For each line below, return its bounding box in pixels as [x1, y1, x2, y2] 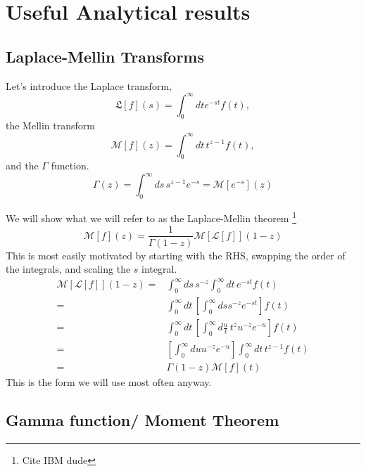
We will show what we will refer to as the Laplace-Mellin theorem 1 [6, 209, 297, 225]
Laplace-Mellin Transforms [6, 45, 205, 67]
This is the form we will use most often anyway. [6, 375, 212, 389]
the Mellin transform [6, 118, 95, 133]
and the [6, 158, 39, 173]
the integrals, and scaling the [6, 262, 131, 276]
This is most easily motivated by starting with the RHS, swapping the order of [6, 247, 346, 262]
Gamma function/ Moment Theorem [6, 409, 279, 431]
